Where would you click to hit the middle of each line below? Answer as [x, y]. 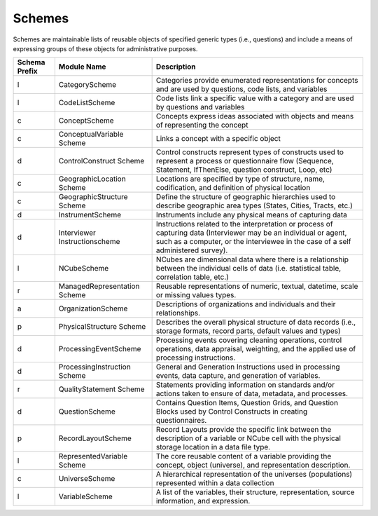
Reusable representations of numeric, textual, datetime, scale [257, 286]
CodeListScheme [87, 103]
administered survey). [192, 250]
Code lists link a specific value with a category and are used [255, 98]
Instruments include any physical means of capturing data [252, 215]
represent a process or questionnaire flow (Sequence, [245, 161]
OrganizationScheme [93, 308]
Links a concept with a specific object [218, 139]
